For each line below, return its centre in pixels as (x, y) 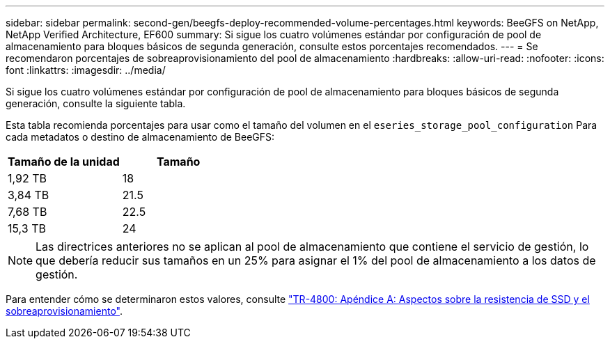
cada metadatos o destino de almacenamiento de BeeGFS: (140, 137)
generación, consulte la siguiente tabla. (96, 103)
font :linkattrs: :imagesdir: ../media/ (86, 70)
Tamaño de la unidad (64, 162)
